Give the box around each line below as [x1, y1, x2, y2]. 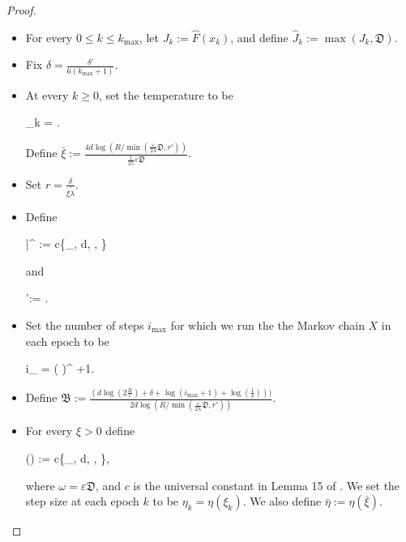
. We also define [242, 493, 322, 510]
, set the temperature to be [98, 86, 233, 103]
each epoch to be [25, 332, 109, 349]
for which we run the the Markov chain [170, 317, 365, 334]
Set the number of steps [25, 317, 144, 334]
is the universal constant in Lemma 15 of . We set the [133, 476, 400, 493]
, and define [230, 28, 288, 45]
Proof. [6, 2, 36, 18]
